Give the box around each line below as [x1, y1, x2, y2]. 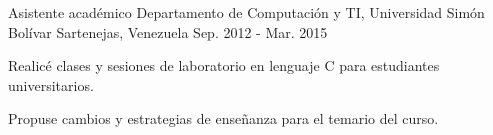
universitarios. [8, 74, 94, 95]
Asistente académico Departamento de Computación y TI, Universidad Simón [8, 2, 485, 22]
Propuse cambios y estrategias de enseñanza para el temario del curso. [8, 108, 439, 129]
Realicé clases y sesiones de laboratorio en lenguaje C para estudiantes [8, 55, 440, 76]
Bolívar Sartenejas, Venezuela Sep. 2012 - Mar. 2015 [8, 21, 328, 42]
